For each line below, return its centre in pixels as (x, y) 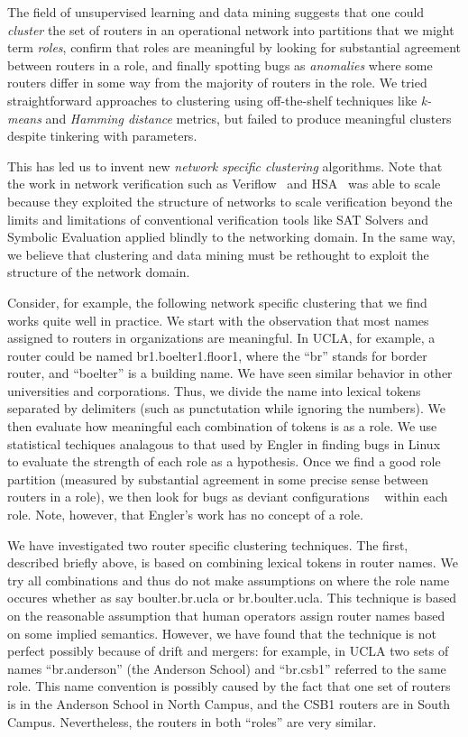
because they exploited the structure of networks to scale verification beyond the (230, 201)
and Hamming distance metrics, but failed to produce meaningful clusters (248, 118)
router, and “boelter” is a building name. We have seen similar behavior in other (230, 373)
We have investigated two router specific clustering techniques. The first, (208, 544)
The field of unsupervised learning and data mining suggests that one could (216, 12)
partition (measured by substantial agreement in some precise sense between (218, 479)
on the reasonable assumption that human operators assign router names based (226, 615)
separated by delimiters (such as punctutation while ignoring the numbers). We (226, 408)
